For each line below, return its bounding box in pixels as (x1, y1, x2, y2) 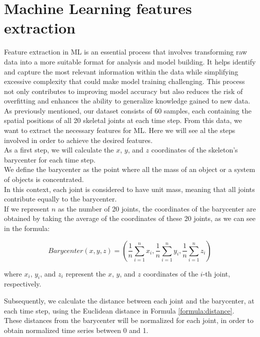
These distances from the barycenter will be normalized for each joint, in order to (4, 315, 254, 325)
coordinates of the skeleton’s (151, 144, 238, 155)
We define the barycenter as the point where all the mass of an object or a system (4, 164, 255, 174)
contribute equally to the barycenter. (4, 193, 117, 204)
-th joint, (202, 268, 230, 278)
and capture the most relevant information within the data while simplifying (4, 66, 238, 76)
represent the (65, 268, 106, 278)
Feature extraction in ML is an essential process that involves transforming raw (4, 46, 247, 57)
